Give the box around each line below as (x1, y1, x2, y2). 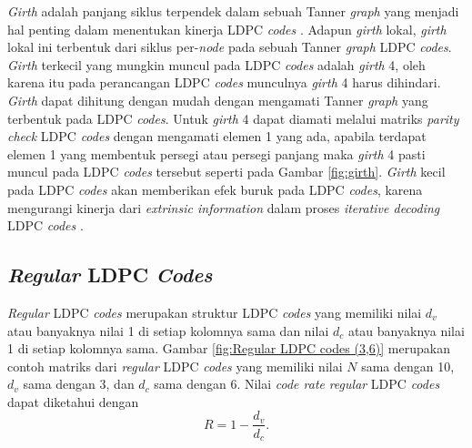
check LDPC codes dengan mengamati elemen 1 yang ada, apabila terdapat (7, 127, 427, 146)
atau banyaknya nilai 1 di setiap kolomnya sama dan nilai (7, 321, 329, 340)
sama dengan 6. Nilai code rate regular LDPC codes (154, 374, 440, 393)
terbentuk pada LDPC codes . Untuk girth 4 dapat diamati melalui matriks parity (7, 108, 459, 127)
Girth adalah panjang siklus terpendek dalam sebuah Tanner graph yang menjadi (7, 2, 459, 20)
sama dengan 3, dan (23, 374, 135, 393)
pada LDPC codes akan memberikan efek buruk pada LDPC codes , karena (7, 179, 423, 199)
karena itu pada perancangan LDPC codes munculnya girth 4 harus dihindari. (7, 73, 441, 92)
